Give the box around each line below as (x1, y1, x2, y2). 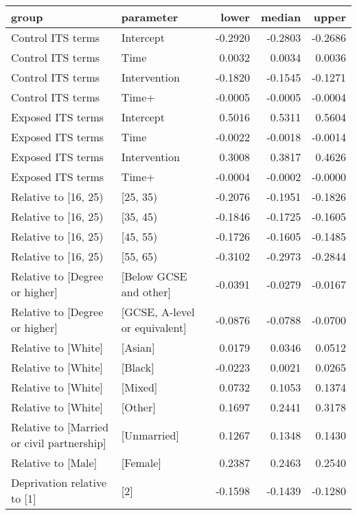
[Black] (121, 359, 154, 375)
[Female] (121, 455, 161, 470)
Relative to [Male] (11, 455, 97, 470)
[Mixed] (121, 379, 158, 395)
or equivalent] (121, 320, 187, 335)
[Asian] (121, 339, 155, 355)
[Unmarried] (121, 427, 179, 443)
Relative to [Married (11, 419, 109, 435)
